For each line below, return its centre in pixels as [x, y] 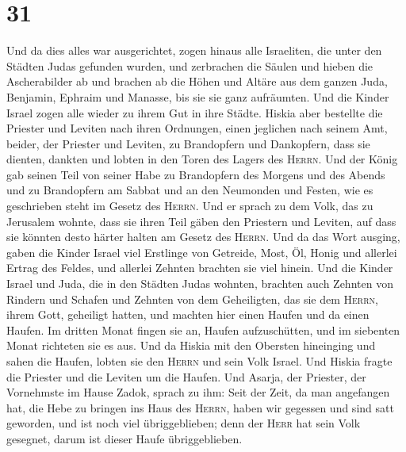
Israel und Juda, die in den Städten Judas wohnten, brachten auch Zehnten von [200, 283]
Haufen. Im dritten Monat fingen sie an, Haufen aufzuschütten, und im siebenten [203, 329]
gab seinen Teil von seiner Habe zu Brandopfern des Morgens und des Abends [196, 174]
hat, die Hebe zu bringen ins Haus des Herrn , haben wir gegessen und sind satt [200, 407]
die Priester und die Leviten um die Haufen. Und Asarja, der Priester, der [186, 376]
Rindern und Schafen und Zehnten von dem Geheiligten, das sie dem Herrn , [192, 299]
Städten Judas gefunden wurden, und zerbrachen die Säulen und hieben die [190, 65]
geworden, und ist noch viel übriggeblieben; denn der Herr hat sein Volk [184, 423]
